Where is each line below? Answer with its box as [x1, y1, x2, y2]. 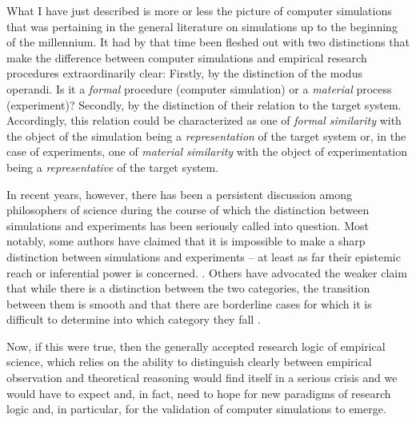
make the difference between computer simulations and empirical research [6, 49, 367, 66]
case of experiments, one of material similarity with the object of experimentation [6, 143, 407, 160]
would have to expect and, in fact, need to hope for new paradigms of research [6, 384, 391, 401]
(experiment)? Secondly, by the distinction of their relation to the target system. [6, 96, 402, 113]
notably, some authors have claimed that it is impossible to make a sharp [6, 233, 366, 249]
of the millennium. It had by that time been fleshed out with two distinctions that [6, 34, 410, 50]
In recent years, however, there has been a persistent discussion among [6, 185, 352, 202]
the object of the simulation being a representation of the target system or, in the [6, 127, 406, 144]
